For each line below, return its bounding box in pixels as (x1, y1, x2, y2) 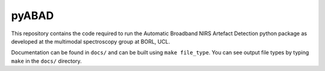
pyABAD (11, 9, 54, 22)
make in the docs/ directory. (11, 57, 82, 64)
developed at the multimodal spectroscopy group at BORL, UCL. (11, 38, 170, 45)
